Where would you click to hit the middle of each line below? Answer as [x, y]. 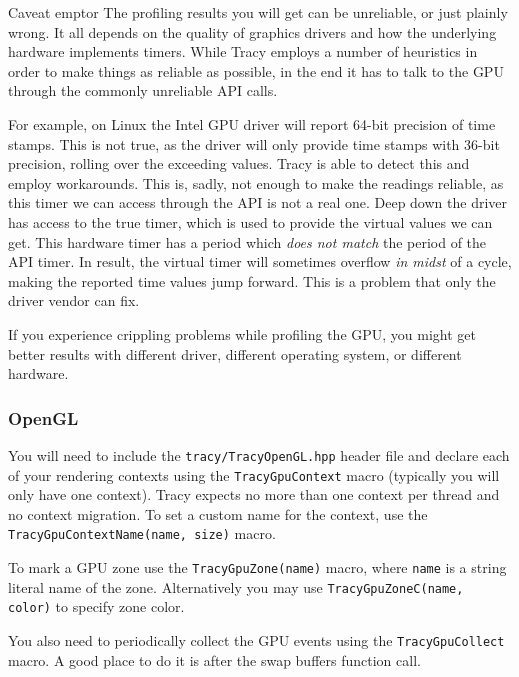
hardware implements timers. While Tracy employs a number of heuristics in [243, 51]
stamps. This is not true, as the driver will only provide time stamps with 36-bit [254, 143]
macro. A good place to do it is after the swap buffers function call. [214, 659]
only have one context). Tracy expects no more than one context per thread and [254, 494]
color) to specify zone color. [96, 606]
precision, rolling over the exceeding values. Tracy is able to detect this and [239, 163]
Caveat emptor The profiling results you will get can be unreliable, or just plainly [258, 12]
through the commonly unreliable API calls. [143, 90]
